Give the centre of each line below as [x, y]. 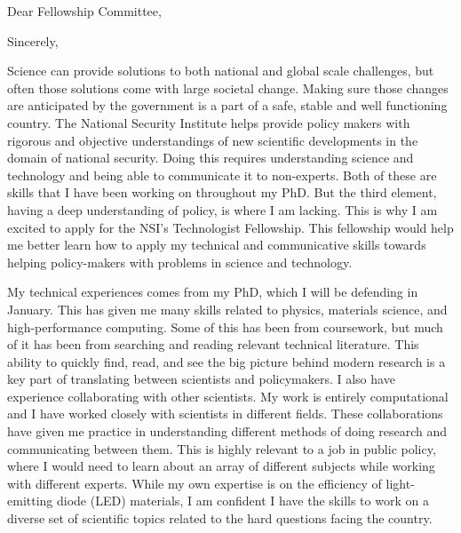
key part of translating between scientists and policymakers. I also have [201, 379]
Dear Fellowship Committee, [84, 11]
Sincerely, [33, 40]
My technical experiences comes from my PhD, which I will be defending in [213, 292]
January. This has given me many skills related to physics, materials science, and [227, 309]
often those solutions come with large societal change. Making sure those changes [228, 88]
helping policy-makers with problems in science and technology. [180, 262]
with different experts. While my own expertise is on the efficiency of [195, 483]
